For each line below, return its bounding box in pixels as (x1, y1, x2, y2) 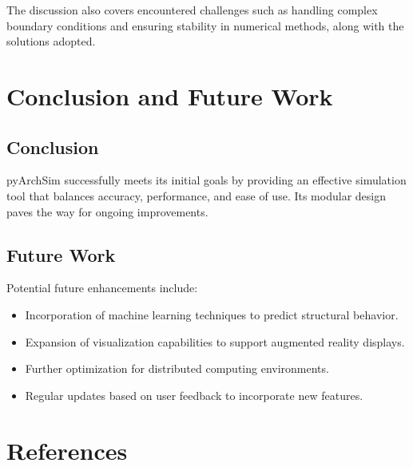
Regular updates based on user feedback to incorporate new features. (25, 386, 363, 403)
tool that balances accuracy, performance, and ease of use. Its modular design (6, 187, 386, 204)
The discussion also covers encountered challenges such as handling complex (6, 2, 378, 18)
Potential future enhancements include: (6, 279, 198, 296)
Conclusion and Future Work (6, 79, 333, 112)
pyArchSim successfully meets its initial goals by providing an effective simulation (6, 172, 407, 188)
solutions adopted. (6, 33, 96, 49)
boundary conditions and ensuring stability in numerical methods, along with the (6, 17, 404, 34)
